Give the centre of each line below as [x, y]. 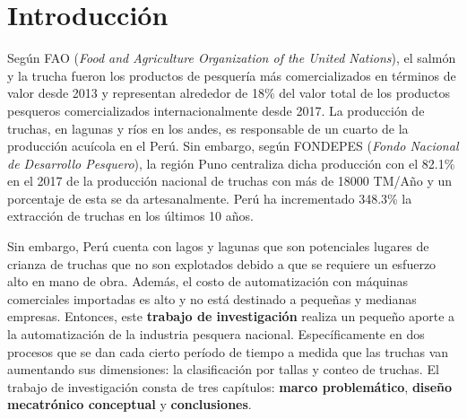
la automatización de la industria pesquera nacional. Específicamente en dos [216, 334]
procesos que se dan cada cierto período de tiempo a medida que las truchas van [228, 351]
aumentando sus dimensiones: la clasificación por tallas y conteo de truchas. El [223, 369]
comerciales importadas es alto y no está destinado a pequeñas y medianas [212, 298]
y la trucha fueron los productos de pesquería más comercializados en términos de [232, 75]
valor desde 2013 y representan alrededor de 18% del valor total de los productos [229, 93]
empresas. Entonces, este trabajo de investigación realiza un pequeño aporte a [231, 316]
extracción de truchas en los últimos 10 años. [130, 216]
